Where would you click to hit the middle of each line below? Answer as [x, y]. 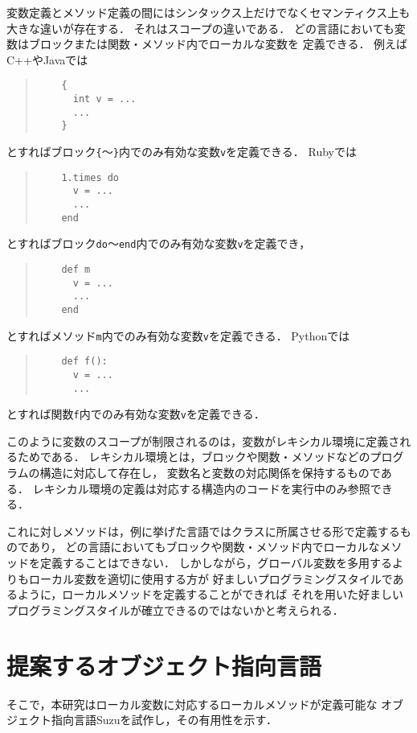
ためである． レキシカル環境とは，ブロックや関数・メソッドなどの [194, 457]
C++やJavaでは [47, 59]
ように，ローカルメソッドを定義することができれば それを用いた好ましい [210, 594]
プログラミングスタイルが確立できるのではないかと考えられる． [175, 609]
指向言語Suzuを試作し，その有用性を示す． [164, 720]
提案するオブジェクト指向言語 [164, 665]
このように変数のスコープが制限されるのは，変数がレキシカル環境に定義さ [203, 441]
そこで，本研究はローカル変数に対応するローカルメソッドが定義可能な [192, 704]
